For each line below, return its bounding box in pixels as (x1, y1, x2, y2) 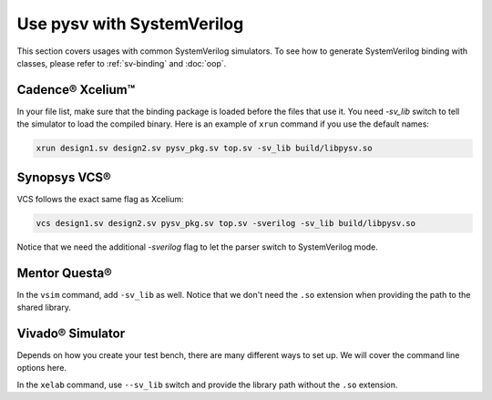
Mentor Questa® (16, 265, 113, 281)
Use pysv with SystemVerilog (16, 14, 244, 34)
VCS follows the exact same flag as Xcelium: (16, 193, 184, 204)
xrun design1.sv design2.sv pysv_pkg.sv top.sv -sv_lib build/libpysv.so (36, 143, 373, 154)
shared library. (16, 302, 72, 313)
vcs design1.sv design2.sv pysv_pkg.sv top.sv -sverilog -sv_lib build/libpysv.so (36, 218, 416, 228)
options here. (16, 363, 67, 374)
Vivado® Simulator (16, 325, 126, 341)
